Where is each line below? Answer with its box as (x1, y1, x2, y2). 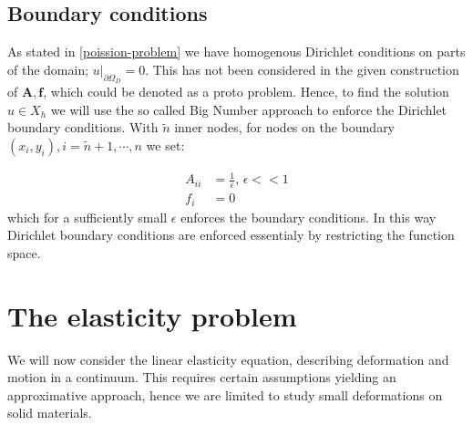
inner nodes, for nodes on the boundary (174, 118, 396, 137)
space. (7, 243, 41, 262)
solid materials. (7, 403, 92, 422)
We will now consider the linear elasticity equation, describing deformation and (7, 349, 449, 368)
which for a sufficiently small (7, 207, 168, 226)
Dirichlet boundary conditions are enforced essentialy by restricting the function (7, 225, 455, 244)
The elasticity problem (7, 296, 297, 334)
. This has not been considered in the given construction (145, 59, 459, 78)
